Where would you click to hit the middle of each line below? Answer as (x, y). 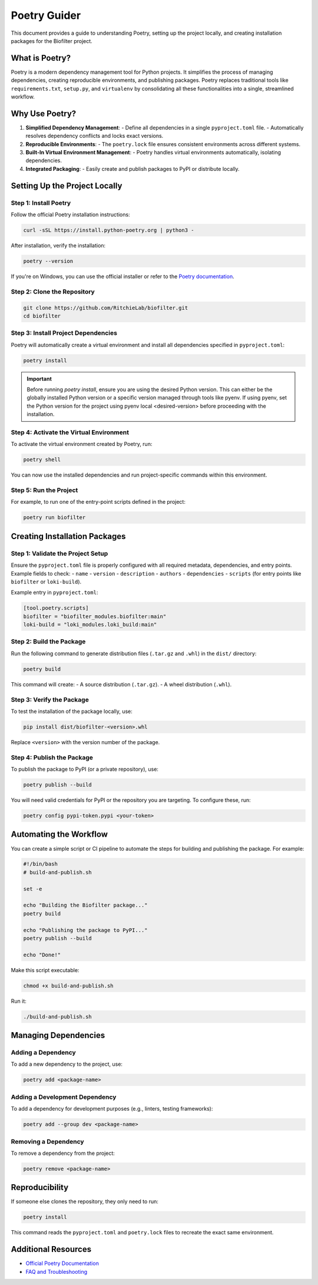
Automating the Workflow (59, 835)
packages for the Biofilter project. (52, 41)
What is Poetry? (41, 58)
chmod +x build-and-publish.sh (69, 986)
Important (39, 379)
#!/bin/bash (41, 864)
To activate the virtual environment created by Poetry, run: (82, 444)
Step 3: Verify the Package (50, 699)
